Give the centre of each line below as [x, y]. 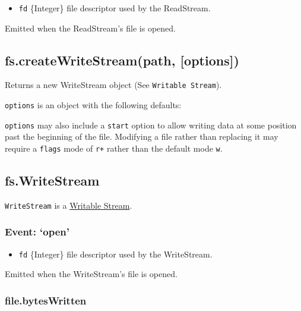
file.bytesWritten [46, 300]
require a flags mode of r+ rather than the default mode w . [114, 148]
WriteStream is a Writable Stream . [69, 205]
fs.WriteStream [52, 180]
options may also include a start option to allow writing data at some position [151, 125]
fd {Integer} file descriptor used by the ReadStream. [115, 8]
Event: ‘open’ [37, 232]
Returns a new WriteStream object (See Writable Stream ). [113, 85]
